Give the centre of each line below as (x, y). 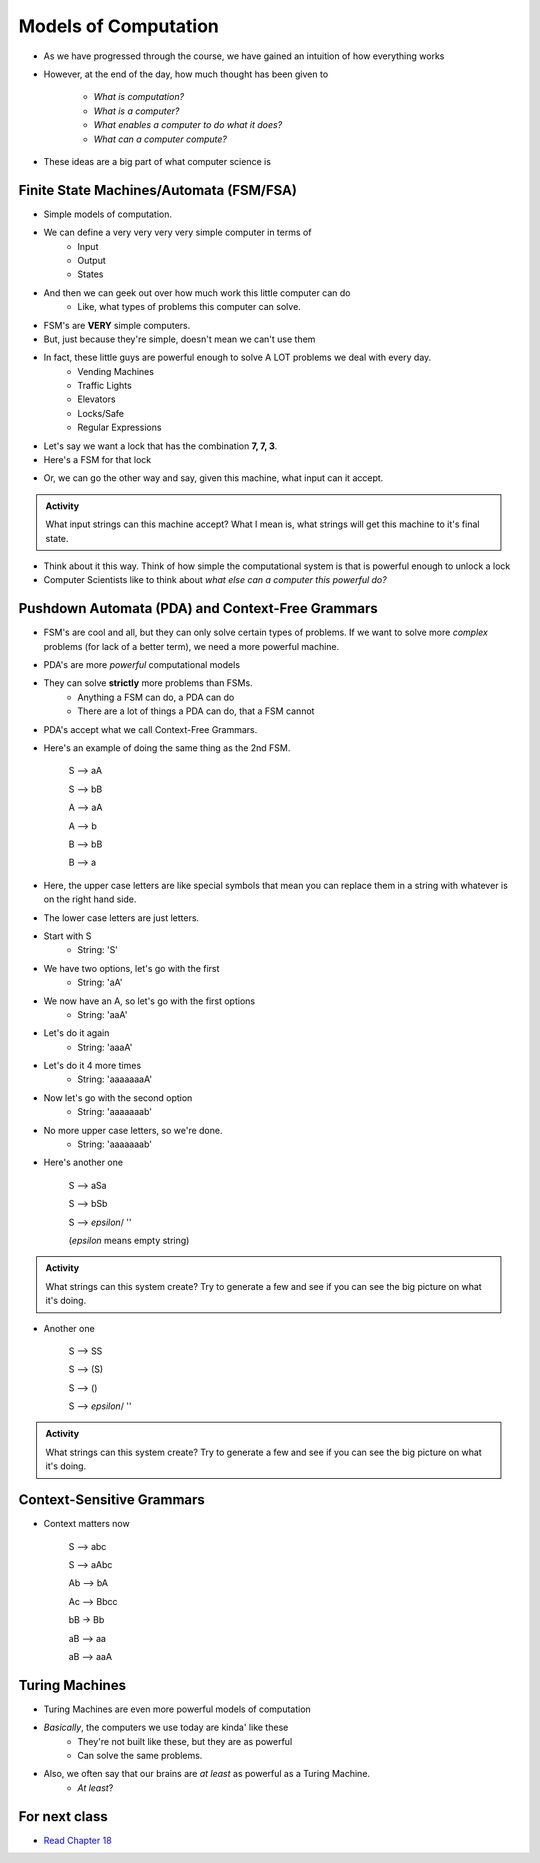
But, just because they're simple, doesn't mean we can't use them (179, 339)
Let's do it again (76, 1033)
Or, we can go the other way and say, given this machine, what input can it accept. (213, 478)
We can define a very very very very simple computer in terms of (177, 232)
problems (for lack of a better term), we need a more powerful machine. (191, 646)
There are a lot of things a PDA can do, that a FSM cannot (196, 711)
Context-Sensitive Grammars (111, 1500)
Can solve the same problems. (140, 1755)
